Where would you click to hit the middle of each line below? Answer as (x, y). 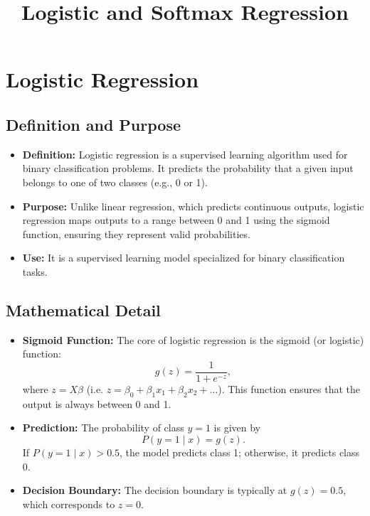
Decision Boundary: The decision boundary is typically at (155, 490)
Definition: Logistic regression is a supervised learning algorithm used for (185, 154)
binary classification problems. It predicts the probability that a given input (188, 168)
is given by (237, 428)
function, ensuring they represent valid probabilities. (136, 233)
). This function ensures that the (289, 388)
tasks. (35, 271)
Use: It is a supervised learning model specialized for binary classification (184, 258)
